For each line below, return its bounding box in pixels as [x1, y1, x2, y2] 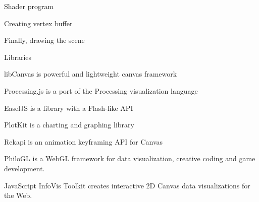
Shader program [4, 1, 54, 11]
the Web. [4, 190, 32, 200]
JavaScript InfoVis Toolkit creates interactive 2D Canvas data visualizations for [4, 180, 250, 190]
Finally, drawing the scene [4, 35, 85, 45]
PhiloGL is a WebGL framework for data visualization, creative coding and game [4, 153, 255, 164]
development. [4, 163, 45, 173]
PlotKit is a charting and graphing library [4, 119, 134, 130]
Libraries [4, 51, 32, 62]
